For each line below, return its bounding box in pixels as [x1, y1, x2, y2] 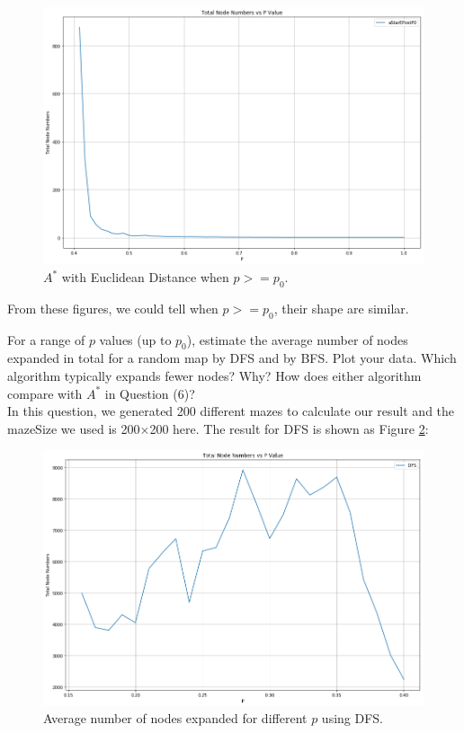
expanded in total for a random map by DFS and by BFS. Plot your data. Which [7, 349, 457, 367]
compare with [7, 384, 83, 402]
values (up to [99, 330, 172, 349]
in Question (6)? [104, 384, 195, 402]
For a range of [7, 330, 85, 349]
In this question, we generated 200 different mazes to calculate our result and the [7, 402, 455, 420]
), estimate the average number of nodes [186, 330, 408, 349]
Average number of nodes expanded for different [43, 709, 308, 728]
